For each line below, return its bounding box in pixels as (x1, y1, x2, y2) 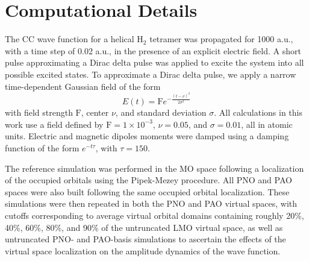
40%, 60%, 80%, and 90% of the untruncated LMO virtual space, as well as (5, 221, 283, 233)
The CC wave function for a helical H (5, 33, 143, 45)
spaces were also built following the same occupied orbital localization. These (5, 185, 290, 198)
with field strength (5, 106, 73, 119)
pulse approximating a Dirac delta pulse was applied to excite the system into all (5, 56, 304, 69)
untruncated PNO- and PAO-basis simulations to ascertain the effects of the (5, 233, 286, 245)
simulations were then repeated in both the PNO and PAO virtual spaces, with (5, 197, 298, 210)
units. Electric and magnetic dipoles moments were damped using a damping (5, 130, 289, 142)
